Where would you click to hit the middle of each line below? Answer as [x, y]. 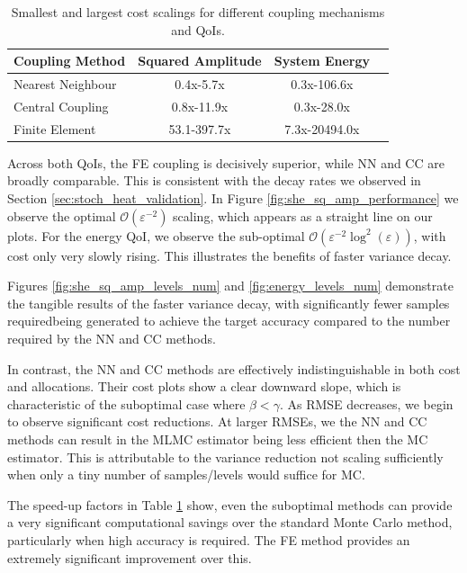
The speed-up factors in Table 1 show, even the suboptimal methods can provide [230, 504]
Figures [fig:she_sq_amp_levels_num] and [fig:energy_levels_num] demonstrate [230, 286]
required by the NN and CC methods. [112, 338]
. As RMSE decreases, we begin [366, 403]
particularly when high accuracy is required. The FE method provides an [209, 539]
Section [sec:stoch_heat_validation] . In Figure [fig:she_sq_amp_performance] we [233, 198]
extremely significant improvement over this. [130, 557]
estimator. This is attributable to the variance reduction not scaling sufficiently [225, 457]
